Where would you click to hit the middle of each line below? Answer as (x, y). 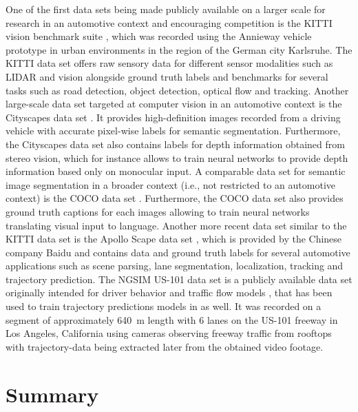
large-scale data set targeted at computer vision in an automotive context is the (174, 104)
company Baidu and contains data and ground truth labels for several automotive (178, 252)
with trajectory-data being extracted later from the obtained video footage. (165, 346)
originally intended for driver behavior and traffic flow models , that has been (169, 292)
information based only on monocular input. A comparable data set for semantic (176, 171)
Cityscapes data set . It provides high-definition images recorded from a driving (173, 117)
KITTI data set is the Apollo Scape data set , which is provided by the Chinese (174, 239)
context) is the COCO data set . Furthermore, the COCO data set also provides (175, 198)
